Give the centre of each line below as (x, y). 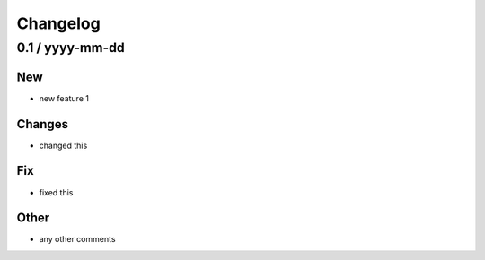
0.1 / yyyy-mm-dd (71, 48)
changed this (63, 145)
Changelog (58, 23)
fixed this (56, 192)
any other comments (77, 239)
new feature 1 (64, 98)
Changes (43, 124)
